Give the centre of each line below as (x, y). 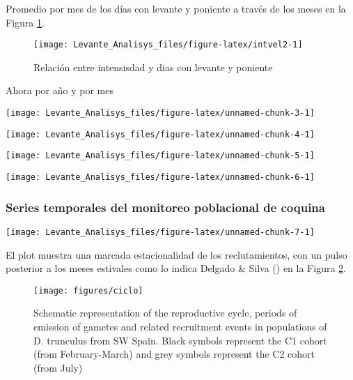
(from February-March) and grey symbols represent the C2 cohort (174, 354)
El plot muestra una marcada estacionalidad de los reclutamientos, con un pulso (176, 254)
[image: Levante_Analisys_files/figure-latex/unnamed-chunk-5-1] (160, 156)
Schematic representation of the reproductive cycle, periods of (165, 313)
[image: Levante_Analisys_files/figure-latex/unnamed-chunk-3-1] (160, 113)
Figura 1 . (25, 22)
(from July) (58, 367)
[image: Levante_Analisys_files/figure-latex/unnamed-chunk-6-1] (160, 177)
